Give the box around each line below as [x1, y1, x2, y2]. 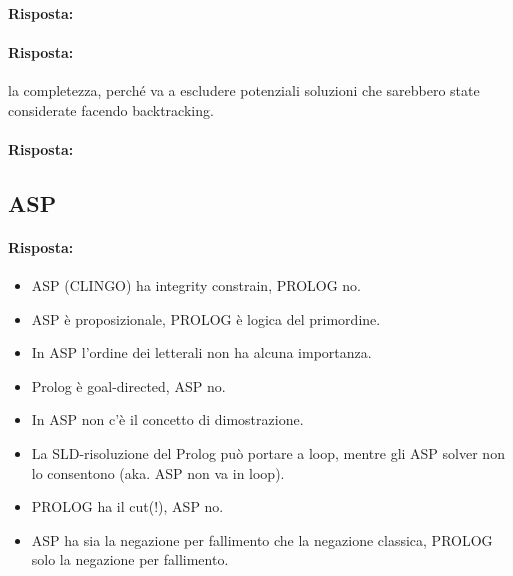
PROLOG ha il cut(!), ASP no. [31, 496, 224, 517]
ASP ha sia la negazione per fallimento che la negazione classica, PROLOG [31, 529, 493, 550]
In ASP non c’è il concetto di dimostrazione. [31, 409, 304, 430]
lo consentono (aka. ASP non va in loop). [31, 462, 285, 483]
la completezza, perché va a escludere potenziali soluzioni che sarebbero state [8, 79, 480, 100]
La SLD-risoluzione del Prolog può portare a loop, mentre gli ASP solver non [31, 442, 505, 463]
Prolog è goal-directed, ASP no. [31, 375, 226, 396]
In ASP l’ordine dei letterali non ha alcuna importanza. [31, 342, 372, 363]
